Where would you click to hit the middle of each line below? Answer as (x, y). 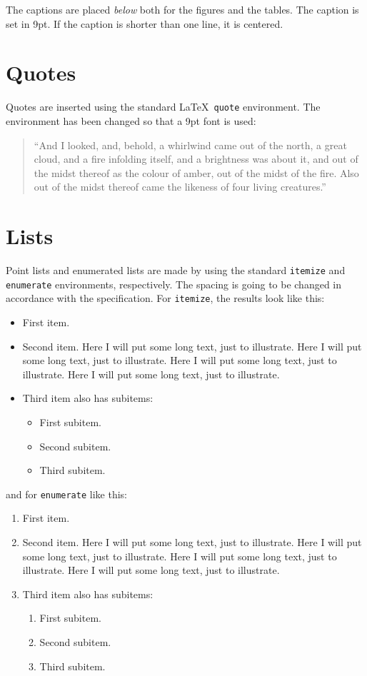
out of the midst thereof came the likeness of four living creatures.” (180, 187)
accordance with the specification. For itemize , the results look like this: (165, 298)
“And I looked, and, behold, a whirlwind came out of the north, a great (190, 145)
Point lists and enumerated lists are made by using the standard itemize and (176, 270)
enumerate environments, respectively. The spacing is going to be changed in (174, 284)
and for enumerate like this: (66, 494)
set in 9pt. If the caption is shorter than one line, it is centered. (145, 23)
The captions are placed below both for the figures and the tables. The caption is (182, 9)
